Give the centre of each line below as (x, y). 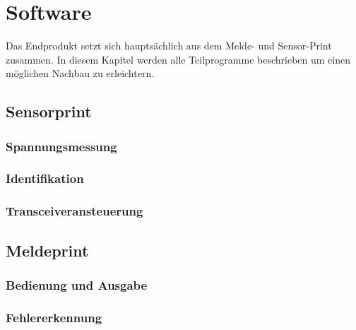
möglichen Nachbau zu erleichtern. (80, 73)
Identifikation (45, 178)
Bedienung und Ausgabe (77, 284)
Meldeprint (47, 250)
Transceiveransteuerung (75, 211)
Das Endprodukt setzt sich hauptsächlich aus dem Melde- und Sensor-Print (169, 46)
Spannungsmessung (61, 146)
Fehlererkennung (54, 317)
